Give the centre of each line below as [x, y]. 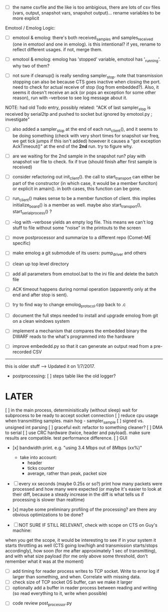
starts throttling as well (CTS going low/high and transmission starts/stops [81, 545]
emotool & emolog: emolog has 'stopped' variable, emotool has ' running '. [86, 60]
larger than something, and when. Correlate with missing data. [76, 577]
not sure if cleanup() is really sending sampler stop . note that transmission [87, 76]
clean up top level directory [40, 264]
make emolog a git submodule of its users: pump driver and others [79, 254]
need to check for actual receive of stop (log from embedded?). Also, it [85, 87]
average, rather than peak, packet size [67, 474]
